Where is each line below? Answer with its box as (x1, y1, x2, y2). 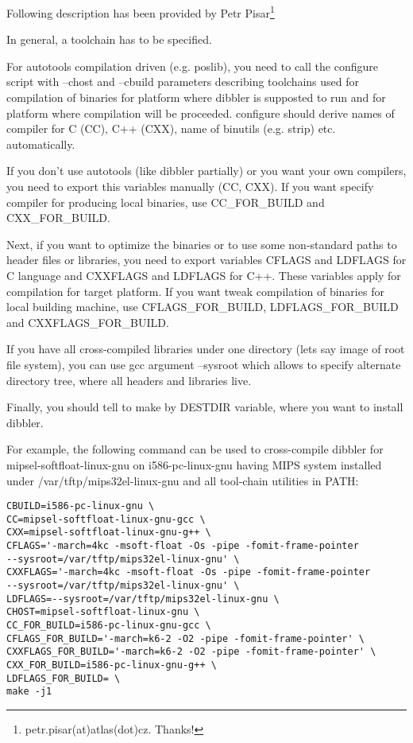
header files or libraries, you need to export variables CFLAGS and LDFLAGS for (6, 251, 407, 268)
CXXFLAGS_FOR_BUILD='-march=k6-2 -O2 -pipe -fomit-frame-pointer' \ (6, 646, 376, 658)
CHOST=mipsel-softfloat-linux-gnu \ (6, 606, 200, 618)
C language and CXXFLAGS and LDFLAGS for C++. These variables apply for (6, 266, 401, 283)
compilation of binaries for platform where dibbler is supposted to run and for (6, 89, 386, 106)
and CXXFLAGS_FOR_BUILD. (6, 313, 169, 330)
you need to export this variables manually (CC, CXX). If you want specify (6, 178, 374, 194)
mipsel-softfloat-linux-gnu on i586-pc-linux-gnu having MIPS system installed (6, 456, 382, 473)
